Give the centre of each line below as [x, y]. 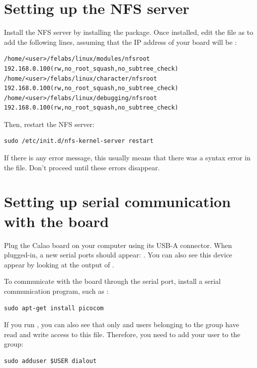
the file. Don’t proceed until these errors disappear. [82, 167]
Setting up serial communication [118, 201]
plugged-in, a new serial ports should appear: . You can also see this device [118, 255]
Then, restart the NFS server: [49, 124]
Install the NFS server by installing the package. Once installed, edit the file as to [129, 32]
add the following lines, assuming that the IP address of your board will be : [121, 42]
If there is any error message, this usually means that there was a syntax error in [127, 158]
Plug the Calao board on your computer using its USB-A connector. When [118, 245]
